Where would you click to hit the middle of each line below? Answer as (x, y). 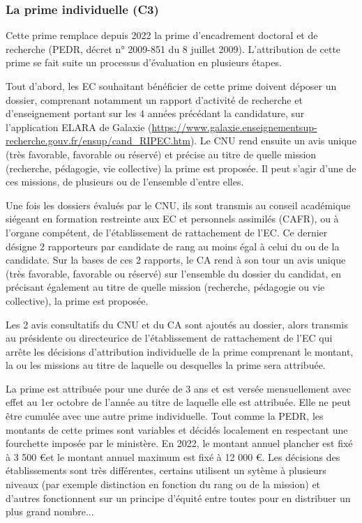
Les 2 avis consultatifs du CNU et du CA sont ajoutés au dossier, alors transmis (177, 324)
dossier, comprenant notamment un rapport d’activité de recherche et (154, 99)
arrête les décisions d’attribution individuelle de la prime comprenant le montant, (180, 351)
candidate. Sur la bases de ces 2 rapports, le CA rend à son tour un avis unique (176, 260)
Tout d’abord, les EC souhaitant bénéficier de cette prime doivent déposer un (171, 86)
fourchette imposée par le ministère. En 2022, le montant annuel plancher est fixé (179, 443)
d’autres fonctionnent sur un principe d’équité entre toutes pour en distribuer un (178, 498)
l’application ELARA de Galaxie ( (79, 127)
